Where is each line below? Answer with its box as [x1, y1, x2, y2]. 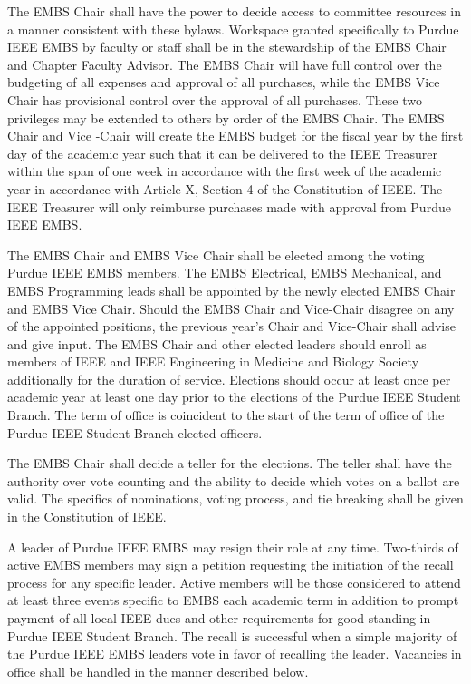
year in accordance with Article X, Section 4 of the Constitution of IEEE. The [7, 179, 443, 198]
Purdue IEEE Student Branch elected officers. [7, 423, 263, 442]
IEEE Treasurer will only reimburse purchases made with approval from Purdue [7, 197, 451, 216]
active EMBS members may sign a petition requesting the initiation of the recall [7, 555, 454, 574]
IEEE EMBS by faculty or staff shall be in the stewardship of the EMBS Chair [7, 37, 447, 56]
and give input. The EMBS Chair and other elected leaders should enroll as [7, 334, 427, 353]
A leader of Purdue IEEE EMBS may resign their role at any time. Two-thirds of [7, 537, 458, 556]
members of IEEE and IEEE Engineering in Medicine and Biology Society [7, 352, 419, 371]
